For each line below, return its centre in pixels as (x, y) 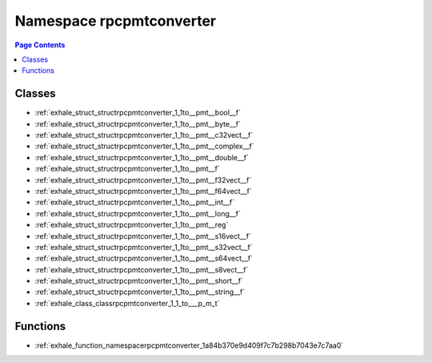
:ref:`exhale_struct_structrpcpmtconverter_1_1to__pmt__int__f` (135, 202)
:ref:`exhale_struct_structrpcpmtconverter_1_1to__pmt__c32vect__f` (144, 135)
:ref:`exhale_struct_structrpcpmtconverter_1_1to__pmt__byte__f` (138, 123)
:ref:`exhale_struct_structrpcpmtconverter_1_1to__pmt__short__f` (139, 281)
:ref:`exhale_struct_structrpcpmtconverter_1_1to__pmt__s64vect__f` (144, 258)
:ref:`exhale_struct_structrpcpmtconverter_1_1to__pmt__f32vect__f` (143, 179)
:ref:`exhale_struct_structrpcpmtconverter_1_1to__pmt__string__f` (140, 292)
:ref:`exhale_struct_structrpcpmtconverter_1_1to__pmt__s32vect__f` (144, 247)
